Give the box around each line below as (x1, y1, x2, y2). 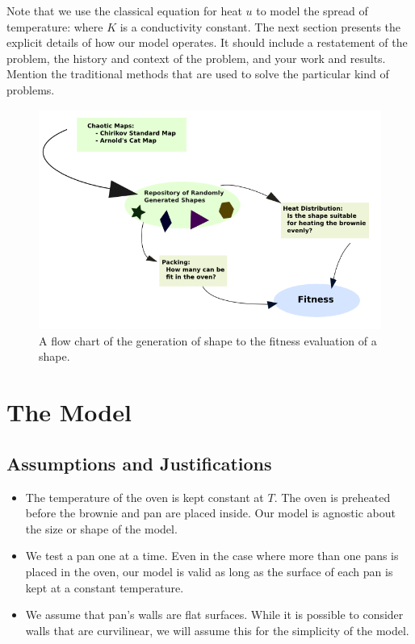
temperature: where (6, 18, 103, 35)
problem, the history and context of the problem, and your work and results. (6, 49, 386, 66)
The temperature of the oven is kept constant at (25, 488, 264, 505)
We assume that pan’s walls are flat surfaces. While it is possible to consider (25, 606, 404, 623)
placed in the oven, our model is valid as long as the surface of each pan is (25, 563, 393, 580)
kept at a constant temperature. (25, 579, 184, 596)
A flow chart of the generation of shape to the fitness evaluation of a (39, 332, 377, 349)
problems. (6, 81, 55, 98)
